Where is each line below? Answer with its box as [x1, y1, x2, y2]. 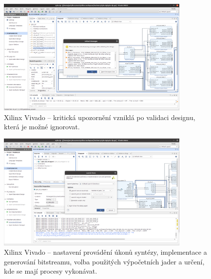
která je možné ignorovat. [4, 122, 80, 132]
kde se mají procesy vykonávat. [4, 266, 97, 276]
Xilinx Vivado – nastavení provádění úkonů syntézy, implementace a [4, 247, 207, 257]
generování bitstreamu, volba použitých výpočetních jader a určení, [4, 256, 205, 266]
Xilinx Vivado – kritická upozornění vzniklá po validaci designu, [4, 112, 195, 122]
